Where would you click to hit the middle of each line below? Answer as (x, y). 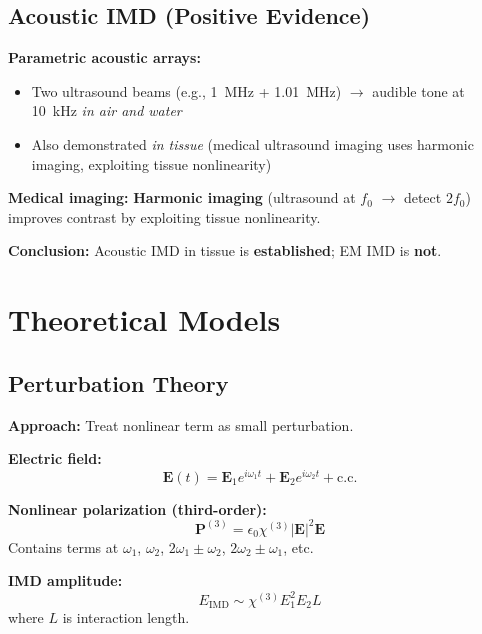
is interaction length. (126, 617)
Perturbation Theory (118, 382)
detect (422, 197)
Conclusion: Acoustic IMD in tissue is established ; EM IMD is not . (225, 250)
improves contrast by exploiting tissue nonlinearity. (164, 216)
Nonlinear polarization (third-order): (137, 508)
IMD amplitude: (65, 580)
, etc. (298, 546)
